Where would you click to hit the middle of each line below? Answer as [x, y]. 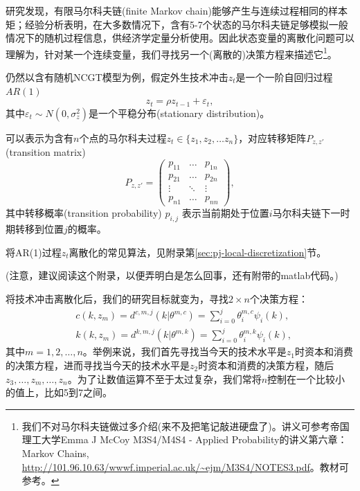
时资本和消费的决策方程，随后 [266, 365]
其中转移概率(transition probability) [84, 213]
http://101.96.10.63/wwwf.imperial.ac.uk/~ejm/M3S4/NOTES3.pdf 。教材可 [185, 466]
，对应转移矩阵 [272, 137]
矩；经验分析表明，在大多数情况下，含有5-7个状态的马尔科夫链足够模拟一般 [177, 24]
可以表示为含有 [39, 137]
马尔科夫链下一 [306, 213]
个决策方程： [279, 298]
